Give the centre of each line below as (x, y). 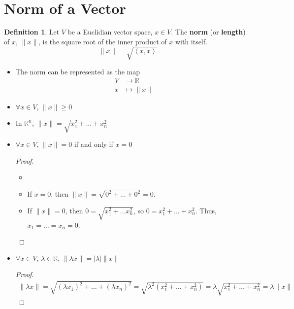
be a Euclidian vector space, (110, 32)
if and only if (94, 144)
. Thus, (206, 210)
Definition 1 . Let (32, 32)
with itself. (191, 41)
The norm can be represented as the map (78, 71)
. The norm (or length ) (208, 32)
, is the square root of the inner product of (103, 41)
